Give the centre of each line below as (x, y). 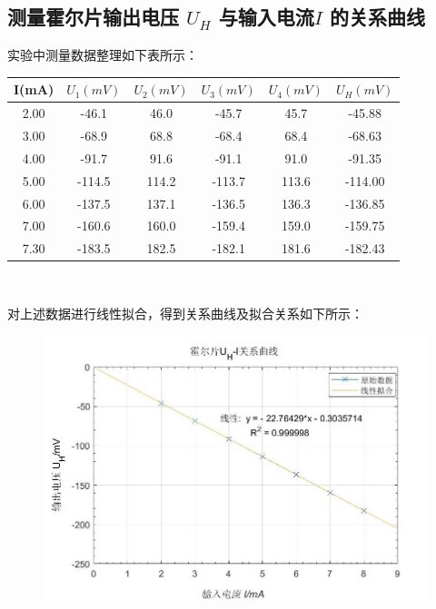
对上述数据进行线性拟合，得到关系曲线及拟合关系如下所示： (185, 313)
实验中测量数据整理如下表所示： (103, 55)
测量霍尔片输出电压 (93, 17)
